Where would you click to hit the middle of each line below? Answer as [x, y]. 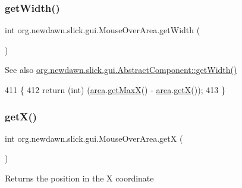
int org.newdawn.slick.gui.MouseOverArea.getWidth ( [103, 30]
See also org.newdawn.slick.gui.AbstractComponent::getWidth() [121, 70]
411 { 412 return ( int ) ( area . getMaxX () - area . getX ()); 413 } [115, 90]
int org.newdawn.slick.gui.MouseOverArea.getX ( [94, 138]
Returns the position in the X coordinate [79, 178]
